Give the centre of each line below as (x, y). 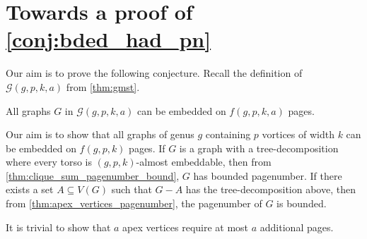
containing (228, 134)
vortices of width (298, 134)
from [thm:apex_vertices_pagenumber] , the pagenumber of (134, 203)
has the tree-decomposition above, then (270, 189)
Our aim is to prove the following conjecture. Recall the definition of (154, 73)
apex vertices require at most (186, 227)
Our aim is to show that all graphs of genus (100, 134)
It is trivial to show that (58, 227)
